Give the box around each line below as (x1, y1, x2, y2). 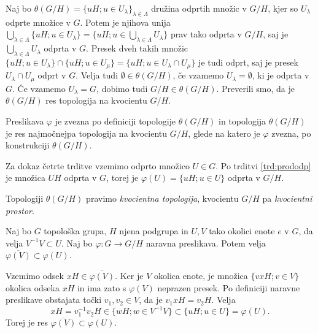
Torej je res (6, 316, 48, 329)
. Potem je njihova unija (80, 15, 171, 28)
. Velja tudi (76, 69, 118, 82)
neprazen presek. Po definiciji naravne (157, 281, 300, 294)
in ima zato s (77, 281, 126, 294)
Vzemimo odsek (6, 269, 64, 282)
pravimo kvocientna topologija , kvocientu (86, 192, 239, 205)
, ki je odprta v (252, 69, 309, 82)
